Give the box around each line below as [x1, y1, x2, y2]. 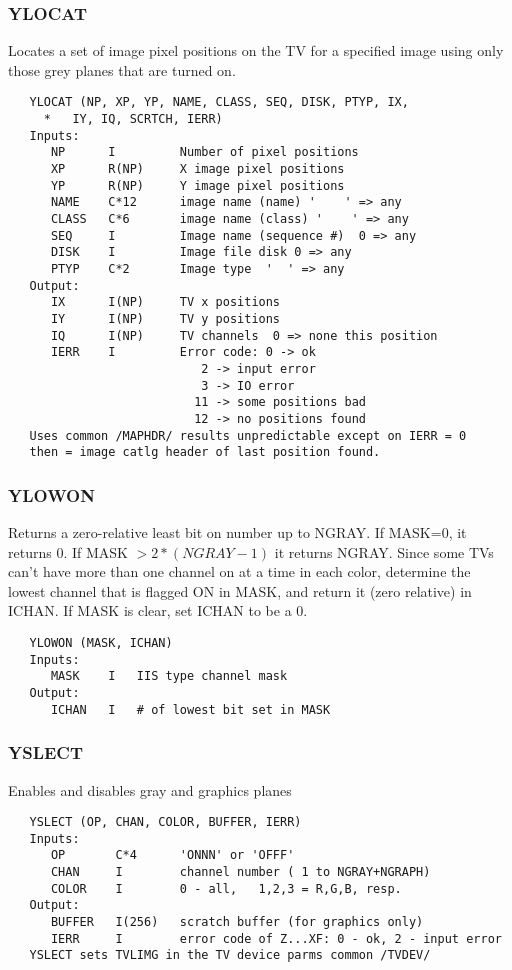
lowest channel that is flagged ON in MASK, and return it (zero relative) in [8, 580, 472, 601]
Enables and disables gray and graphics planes [8, 779, 292, 800]
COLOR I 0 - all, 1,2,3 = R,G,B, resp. [50, 881, 402, 896]
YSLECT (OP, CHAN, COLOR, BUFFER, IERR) [29, 815, 302, 830]
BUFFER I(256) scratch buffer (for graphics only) [50, 915, 424, 930]
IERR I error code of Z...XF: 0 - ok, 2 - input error [50, 931, 502, 946]
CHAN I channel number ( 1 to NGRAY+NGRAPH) [50, 865, 431, 880]
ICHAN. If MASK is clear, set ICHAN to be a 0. [8, 600, 308, 621]
